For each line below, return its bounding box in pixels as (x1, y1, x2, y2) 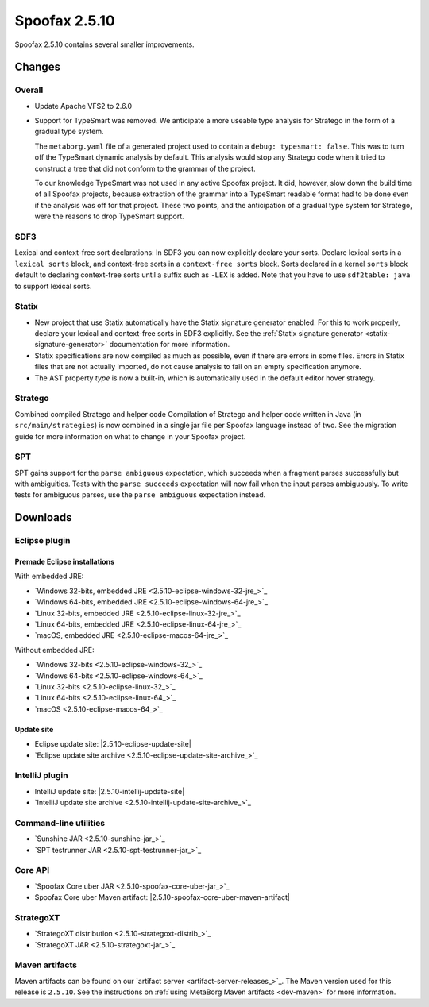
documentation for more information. (109, 340, 230, 349)
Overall (14, 84, 44, 95)
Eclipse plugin (14, 535, 71, 546)
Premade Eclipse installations (14, 557, 115, 567)
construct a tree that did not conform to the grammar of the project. (34, 164, 256, 173)
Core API (14, 865, 50, 876)
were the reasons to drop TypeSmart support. (34, 211, 184, 222)
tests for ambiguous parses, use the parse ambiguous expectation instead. (14, 490, 266, 500)
